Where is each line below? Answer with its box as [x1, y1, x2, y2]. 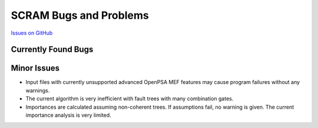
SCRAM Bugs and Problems [11, 9, 150, 22]
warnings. [25, 87, 50, 94]
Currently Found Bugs [11, 45, 94, 55]
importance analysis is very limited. [25, 112, 111, 119]
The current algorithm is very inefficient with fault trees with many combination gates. [25, 95, 234, 102]
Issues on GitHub [11, 29, 53, 36]
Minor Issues [11, 63, 60, 73]
